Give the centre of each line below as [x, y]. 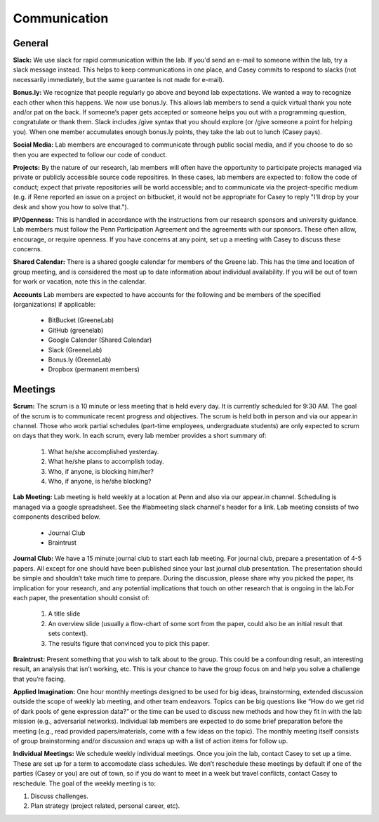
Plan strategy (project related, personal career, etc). [105, 806]
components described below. [57, 517]
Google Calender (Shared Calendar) [100, 340]
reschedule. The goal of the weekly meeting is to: [85, 783]
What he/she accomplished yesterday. [104, 451]
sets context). [68, 634]
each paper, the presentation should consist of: [81, 597]
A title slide [64, 614]
